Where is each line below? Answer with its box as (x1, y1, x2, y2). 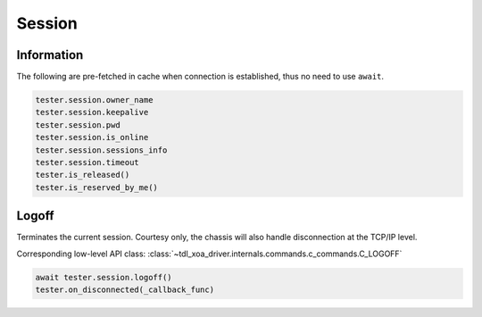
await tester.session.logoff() (35, 272, 173, 282)
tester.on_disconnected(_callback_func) (35, 285, 214, 295)
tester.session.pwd (35, 120, 120, 129)
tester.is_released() (35, 170, 130, 180)
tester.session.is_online (35, 132, 149, 143)
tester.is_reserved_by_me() (35, 182, 158, 192)
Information (16, 47, 84, 63)
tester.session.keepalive (35, 107, 149, 118)
